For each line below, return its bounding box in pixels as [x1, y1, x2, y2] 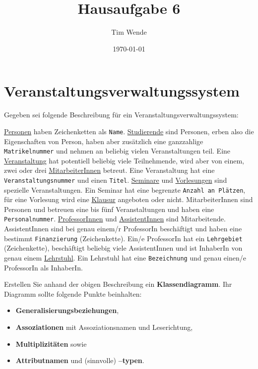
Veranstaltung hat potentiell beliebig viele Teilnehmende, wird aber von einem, [4, 155, 245, 165]
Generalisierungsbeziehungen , [15, 305, 119, 316]
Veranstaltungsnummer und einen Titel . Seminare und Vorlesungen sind [4, 174, 227, 185]
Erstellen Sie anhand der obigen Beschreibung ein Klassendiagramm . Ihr [4, 279, 232, 289]
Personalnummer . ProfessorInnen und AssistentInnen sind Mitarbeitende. [4, 213, 226, 224]
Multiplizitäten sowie [15, 338, 87, 349]
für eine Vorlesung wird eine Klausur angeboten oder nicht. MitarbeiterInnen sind [4, 194, 253, 205]
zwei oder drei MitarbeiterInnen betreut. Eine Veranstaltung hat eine [4, 165, 215, 175]
